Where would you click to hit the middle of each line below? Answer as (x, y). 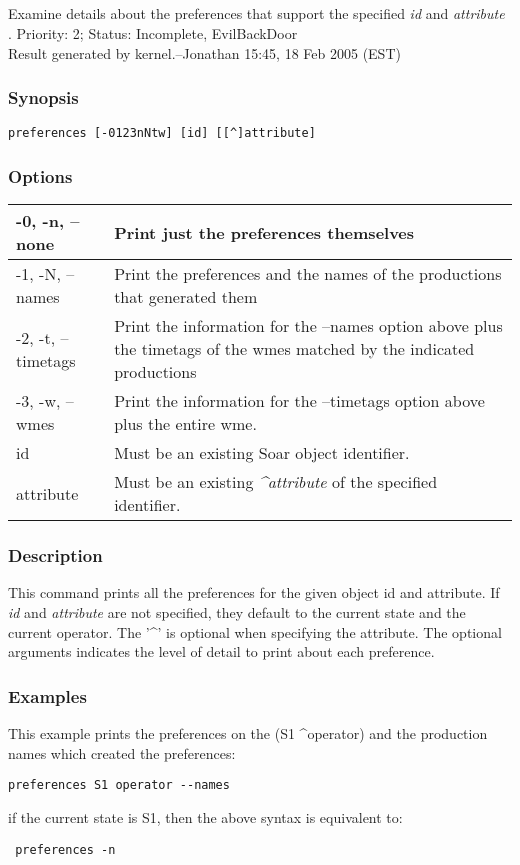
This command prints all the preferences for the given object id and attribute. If (254, 592)
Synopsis (43, 97)
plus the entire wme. (185, 424)
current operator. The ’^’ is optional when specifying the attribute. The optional (255, 631)
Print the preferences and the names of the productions (308, 274)
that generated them (186, 297)
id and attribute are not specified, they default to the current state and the (237, 612)
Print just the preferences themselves (264, 232)
